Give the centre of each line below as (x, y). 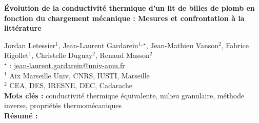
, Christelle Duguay (62, 55)
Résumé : (21, 115)
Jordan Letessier (30, 45)
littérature (23, 28)
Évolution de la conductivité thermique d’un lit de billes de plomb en (129, 8)
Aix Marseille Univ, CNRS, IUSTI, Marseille (79, 75)
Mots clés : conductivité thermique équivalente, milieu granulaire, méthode (124, 95)
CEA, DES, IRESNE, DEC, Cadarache (71, 85)
